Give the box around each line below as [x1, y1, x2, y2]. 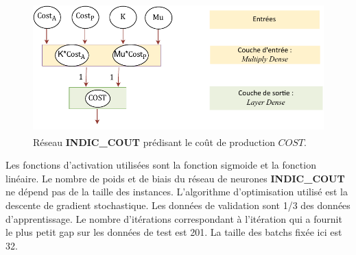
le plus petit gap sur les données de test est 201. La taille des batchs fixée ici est [5, 225, 342, 239]
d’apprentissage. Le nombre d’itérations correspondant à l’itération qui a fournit [5, 211, 342, 226]
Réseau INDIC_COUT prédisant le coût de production [33, 134, 275, 149]
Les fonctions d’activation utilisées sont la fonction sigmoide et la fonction [5, 158, 316, 172]
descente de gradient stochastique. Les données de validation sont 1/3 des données [5, 197, 351, 212]
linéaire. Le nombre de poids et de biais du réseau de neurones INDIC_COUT [5, 171, 345, 185]
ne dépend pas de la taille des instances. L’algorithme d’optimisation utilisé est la [5, 184, 348, 199]
